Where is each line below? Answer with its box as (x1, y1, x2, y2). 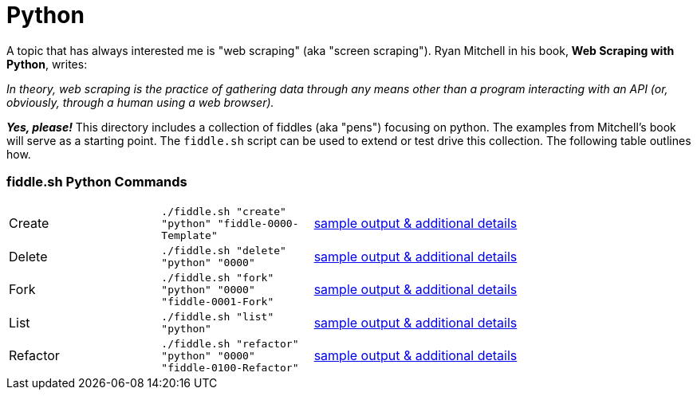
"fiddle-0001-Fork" (161, 295, 274, 308)
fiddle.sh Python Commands (6, 174, 187, 190)
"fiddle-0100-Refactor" (161, 361, 299, 374)
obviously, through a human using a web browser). (6, 95, 274, 109)
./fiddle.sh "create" (161, 205, 286, 218)
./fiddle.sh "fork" (161, 271, 274, 284)
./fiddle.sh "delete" (161, 244, 286, 257)
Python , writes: (6, 57, 88, 71)
